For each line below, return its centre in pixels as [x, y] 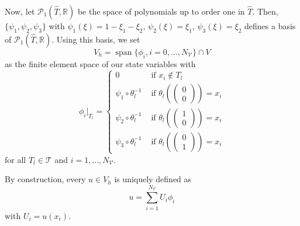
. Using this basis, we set [96, 39]
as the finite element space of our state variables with [100, 63]
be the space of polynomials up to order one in [161, 11]
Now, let [20, 11]
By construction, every [45, 179]
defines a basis [270, 26]
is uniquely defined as [153, 179]
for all [15, 159]
